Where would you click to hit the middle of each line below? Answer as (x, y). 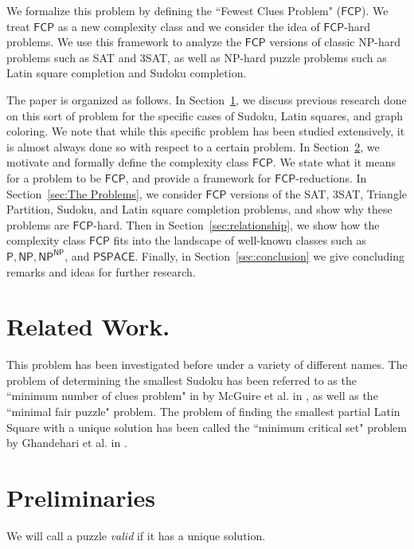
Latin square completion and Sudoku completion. (127, 73)
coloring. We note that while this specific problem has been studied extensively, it (206, 131)
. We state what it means (334, 162)
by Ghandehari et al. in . (67, 443)
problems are (38, 224)
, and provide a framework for (198, 177)
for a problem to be (54, 177)
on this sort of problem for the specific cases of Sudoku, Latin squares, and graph (205, 115)
